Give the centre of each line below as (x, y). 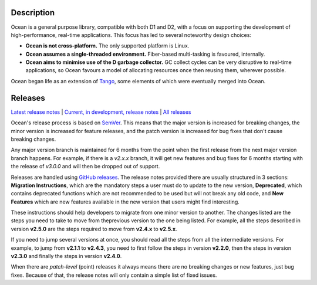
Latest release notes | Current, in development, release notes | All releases (101, 112)
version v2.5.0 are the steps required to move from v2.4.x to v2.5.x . (94, 229)
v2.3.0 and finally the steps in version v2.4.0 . (66, 256)
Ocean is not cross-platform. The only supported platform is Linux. (107, 46)
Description (33, 13)
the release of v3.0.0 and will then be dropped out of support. (85, 167)
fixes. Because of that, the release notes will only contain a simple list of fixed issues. (114, 275)
